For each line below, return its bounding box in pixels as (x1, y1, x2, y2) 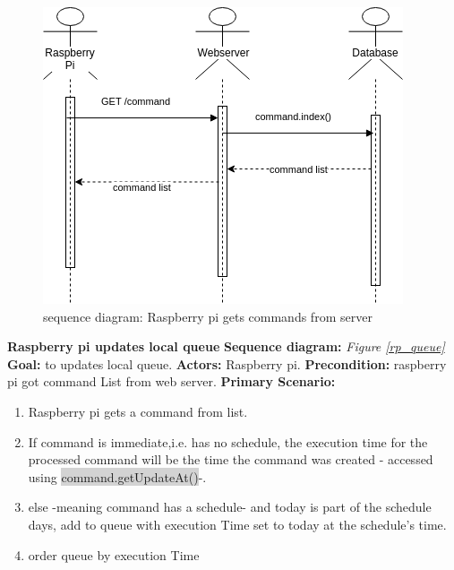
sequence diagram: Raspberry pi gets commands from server (43, 307, 373, 325)
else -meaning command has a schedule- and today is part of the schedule (28, 497, 432, 516)
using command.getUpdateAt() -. (28, 467, 207, 486)
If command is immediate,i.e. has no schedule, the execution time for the (28, 432, 428, 451)
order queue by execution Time (28, 545, 200, 564)
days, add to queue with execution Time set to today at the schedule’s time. (28, 514, 447, 533)
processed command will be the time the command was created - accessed (28, 450, 433, 469)
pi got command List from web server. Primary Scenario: (7, 372, 336, 391)
